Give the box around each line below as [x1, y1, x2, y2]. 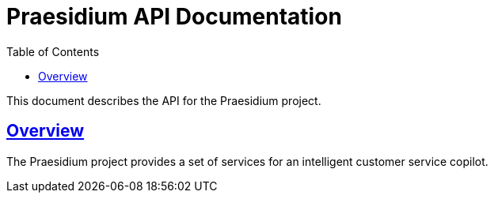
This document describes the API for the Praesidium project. [6, 93, 321, 107]
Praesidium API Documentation [6, 3, 342, 30]
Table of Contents [6, 44, 100, 58]
